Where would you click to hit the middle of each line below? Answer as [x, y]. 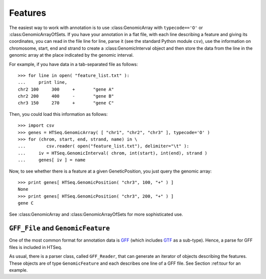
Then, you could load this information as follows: [58, 114]
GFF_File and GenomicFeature [60, 228]
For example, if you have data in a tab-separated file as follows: [73, 64]
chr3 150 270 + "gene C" [66, 103]
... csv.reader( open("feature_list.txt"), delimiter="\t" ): [104, 146]
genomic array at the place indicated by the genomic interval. [71, 55]
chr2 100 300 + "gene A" [66, 89]
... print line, [43, 82]
